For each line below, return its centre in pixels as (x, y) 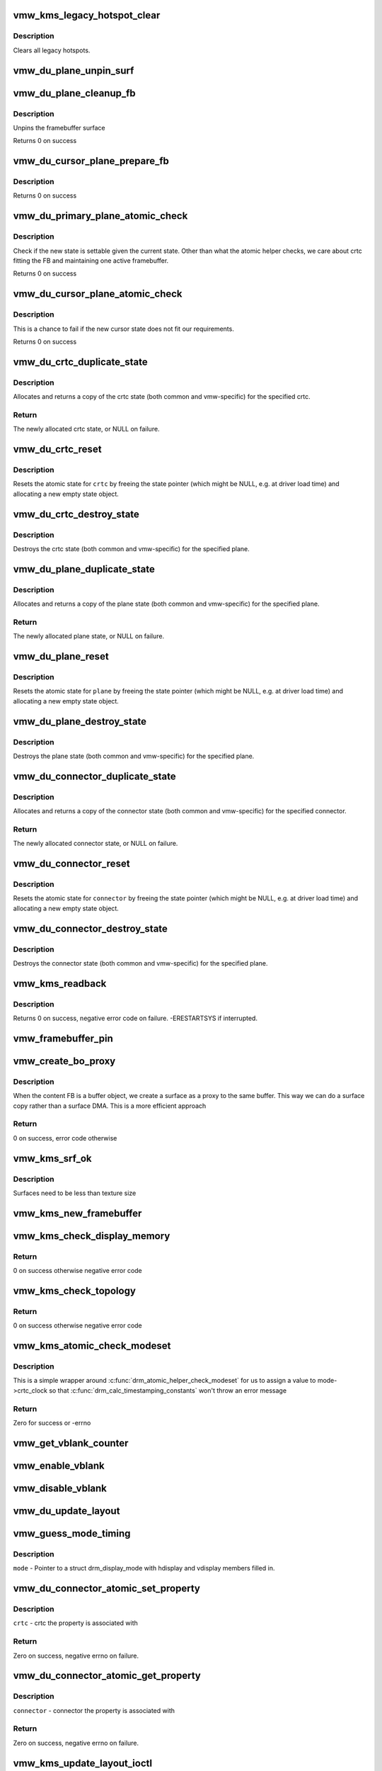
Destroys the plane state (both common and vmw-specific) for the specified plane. (134, 756)
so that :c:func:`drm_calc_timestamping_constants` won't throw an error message (167, 1390)
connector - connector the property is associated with (94, 1710)
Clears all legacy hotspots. (52, 50)
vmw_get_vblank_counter (71, 1443)
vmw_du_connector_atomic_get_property (107, 1676)
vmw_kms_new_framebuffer (77, 1213)
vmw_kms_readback (60, 984)
